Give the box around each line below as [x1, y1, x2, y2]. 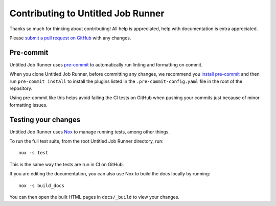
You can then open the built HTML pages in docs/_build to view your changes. [9, 194, 180, 200]
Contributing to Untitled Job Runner [9, 8, 165, 19]
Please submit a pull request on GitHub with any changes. [9, 35, 131, 41]
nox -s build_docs [18, 182, 65, 189]
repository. [9, 85, 33, 91]
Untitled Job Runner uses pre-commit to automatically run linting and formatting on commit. [9, 61, 203, 67]
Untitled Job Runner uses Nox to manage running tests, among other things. [9, 128, 170, 135]
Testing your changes [9, 115, 81, 124]
